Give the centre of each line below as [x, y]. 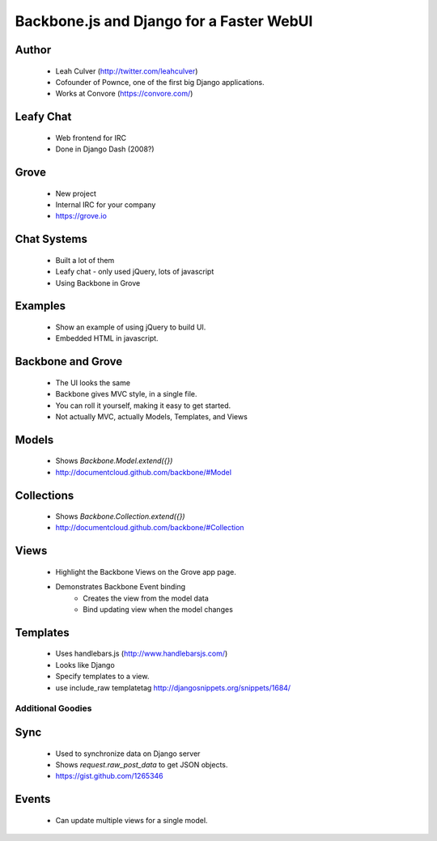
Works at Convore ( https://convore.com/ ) [124, 94]
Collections [45, 495]
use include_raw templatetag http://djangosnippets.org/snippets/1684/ [173, 687]
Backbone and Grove [69, 361]
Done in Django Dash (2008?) [105, 149]
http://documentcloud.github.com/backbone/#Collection [150, 528]
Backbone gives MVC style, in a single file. [126, 394]
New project [76, 193]
